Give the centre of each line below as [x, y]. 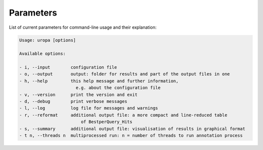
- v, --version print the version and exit [78, 94]
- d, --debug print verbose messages [73, 102]
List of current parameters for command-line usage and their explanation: [83, 27]
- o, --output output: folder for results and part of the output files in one [124, 74]
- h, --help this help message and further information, [99, 81]
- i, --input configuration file [68, 67]
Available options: [42, 54]
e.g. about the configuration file [118, 88]
